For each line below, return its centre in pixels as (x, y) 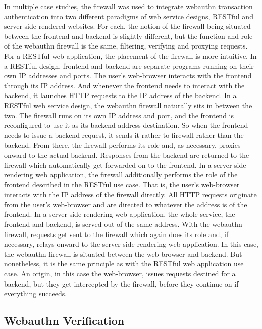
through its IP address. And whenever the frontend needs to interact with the (124, 85)
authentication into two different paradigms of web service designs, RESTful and (129, 16)
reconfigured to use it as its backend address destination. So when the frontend (126, 125)
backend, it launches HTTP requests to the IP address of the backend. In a (120, 95)
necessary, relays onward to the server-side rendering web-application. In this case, (131, 244)
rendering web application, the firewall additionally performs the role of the (121, 175)
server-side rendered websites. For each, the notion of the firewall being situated (127, 26)
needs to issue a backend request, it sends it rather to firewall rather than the (124, 135)
